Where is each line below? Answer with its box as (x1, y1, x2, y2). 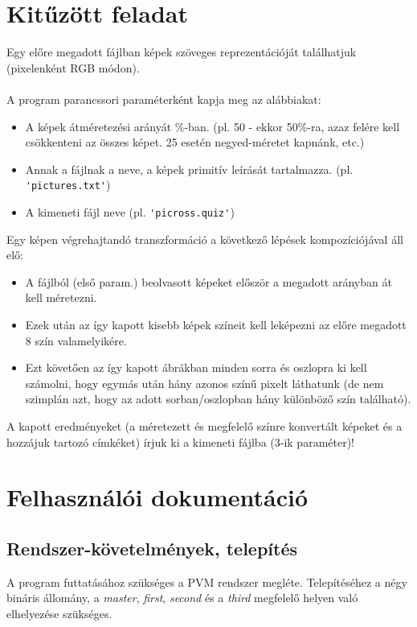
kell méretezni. (25, 289, 97, 306)
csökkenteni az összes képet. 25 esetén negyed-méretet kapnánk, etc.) (25, 134, 365, 151)
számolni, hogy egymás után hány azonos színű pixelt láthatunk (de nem (25, 374, 384, 391)
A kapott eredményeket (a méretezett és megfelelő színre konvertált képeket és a (6, 417, 403, 434)
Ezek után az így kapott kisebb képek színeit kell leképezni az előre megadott (25, 316, 407, 332)
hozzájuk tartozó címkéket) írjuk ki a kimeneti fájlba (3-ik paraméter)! (6, 433, 355, 450)
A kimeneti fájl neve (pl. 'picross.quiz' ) (25, 203, 235, 220)
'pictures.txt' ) (25, 176, 111, 193)
